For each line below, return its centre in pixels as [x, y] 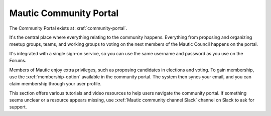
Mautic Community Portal [64, 13]
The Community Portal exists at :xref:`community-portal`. [68, 28]
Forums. [18, 61]
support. [18, 107]
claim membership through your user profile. [55, 84]
